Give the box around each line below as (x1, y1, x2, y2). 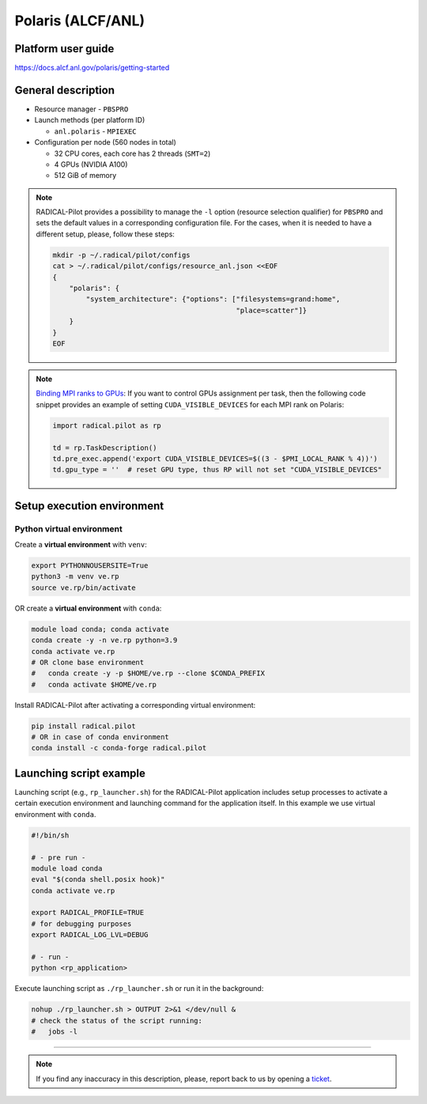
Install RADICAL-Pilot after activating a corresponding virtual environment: (14, 700, 256, 709)
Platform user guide (14, 42, 115, 55)
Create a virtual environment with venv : (14, 540, 148, 550)
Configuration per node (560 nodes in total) (34, 138, 177, 147)
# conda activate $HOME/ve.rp (31, 680, 157, 689)
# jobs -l (31, 1027, 78, 1036)
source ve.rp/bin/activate (31, 583, 136, 592)
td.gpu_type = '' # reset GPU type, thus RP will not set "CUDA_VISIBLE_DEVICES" (52, 465, 383, 474)
